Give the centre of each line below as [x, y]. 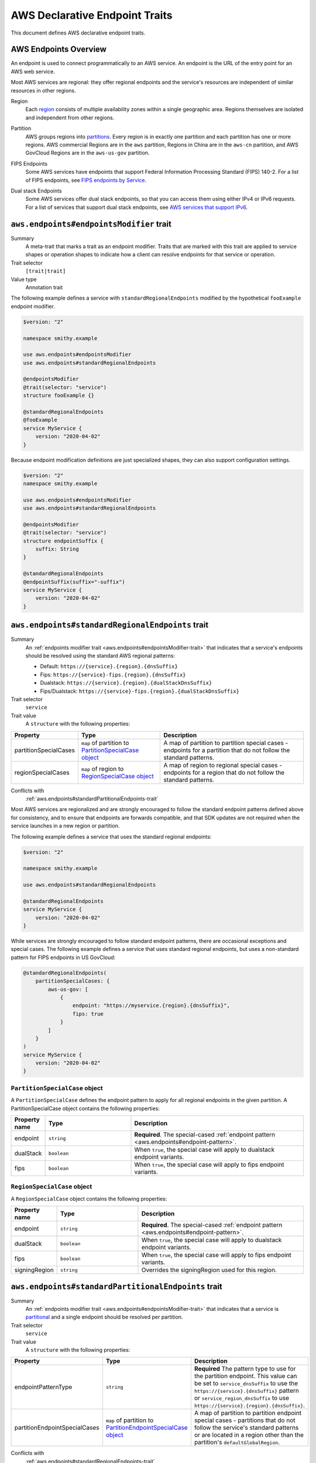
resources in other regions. [43, 90]
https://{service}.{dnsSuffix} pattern [247, 1391]
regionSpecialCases [42, 772]
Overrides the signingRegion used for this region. [209, 1270]
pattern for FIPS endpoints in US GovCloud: [63, 957]
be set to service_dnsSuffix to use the [246, 1383]
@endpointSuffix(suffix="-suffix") [74, 582]
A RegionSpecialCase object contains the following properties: [89, 1198]
